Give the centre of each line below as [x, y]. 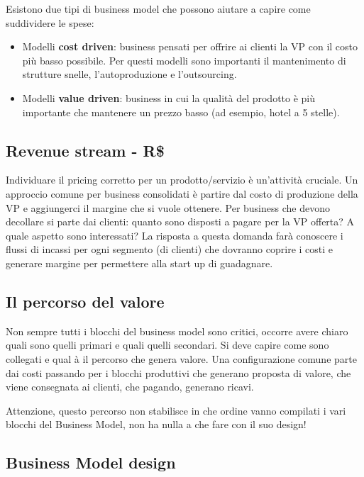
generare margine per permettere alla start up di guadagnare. [139, 263]
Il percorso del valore [85, 301]
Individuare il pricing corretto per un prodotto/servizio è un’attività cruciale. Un [182, 180]
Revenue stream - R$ [85, 150]
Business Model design [91, 462]
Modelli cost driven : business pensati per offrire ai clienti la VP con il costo [190, 46]
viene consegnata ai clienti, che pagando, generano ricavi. [130, 387]
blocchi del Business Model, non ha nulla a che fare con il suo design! [156, 424]
